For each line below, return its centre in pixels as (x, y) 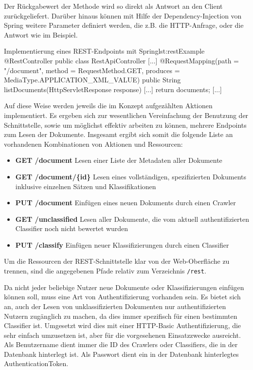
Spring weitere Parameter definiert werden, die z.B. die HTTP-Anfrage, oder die (124, 25)
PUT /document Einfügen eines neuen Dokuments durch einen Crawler (126, 203)
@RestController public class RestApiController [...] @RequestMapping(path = (121, 60)
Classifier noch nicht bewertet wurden (72, 228)
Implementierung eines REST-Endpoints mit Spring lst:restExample (104, 51)
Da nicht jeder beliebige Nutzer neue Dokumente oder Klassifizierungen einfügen (124, 287)
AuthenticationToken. (36, 363)
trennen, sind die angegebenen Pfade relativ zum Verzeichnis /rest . (105, 271)
